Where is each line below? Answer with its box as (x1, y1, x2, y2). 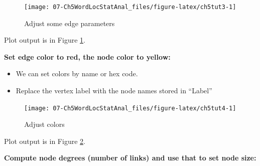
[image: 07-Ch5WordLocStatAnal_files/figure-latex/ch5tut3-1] (24, 4, 236, 11)
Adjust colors (24, 119, 65, 129)
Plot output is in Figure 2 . (4, 135, 85, 146)
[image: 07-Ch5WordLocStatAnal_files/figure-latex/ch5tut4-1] (24, 104, 236, 112)
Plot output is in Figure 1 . (4, 35, 85, 45)
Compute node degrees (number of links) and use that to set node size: (4, 152, 256, 163)
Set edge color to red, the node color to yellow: (4, 51, 171, 62)
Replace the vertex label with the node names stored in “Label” (16, 85, 212, 96)
